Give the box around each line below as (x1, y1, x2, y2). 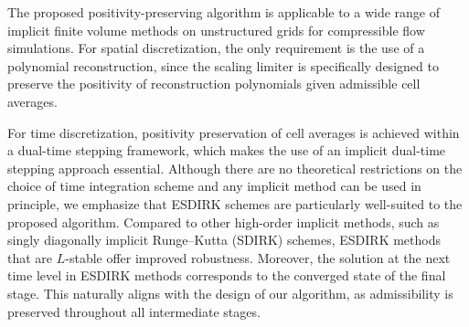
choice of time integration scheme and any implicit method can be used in (7, 176, 421, 195)
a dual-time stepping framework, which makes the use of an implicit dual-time (7, 141, 446, 160)
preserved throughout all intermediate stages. (7, 301, 261, 321)
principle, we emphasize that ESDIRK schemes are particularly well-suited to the (7, 194, 463, 213)
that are (7, 248, 53, 267)
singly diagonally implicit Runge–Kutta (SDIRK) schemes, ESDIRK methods (7, 230, 441, 249)
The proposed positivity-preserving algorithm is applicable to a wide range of (7, 3, 441, 21)
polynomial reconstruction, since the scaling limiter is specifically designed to (7, 56, 439, 75)
